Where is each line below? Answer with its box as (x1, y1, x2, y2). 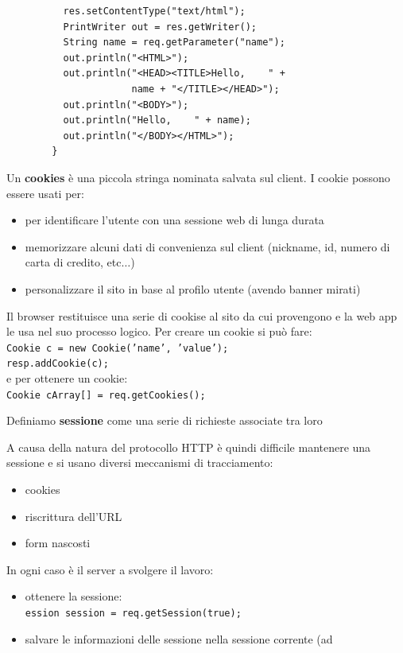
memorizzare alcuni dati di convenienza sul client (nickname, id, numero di (25, 238, 390, 255)
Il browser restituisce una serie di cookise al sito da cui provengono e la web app (6, 307, 397, 324)
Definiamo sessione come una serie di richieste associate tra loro (6, 412, 323, 429)
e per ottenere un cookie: (6, 370, 128, 386)
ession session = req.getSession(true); (25, 608, 242, 619)
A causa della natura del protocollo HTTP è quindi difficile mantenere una (6, 438, 371, 455)
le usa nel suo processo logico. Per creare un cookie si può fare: (6, 323, 312, 340)
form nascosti (25, 534, 91, 551)
